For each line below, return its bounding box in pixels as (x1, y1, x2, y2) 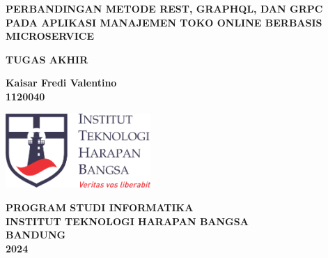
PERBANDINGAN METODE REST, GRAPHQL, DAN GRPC (6, 1, 323, 15)
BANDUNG (6, 227, 66, 242)
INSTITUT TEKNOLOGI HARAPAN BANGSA (6, 213, 249, 228)
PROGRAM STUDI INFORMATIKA (6, 199, 194, 214)
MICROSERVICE (6, 29, 95, 43)
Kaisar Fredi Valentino (6, 75, 117, 90)
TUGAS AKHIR (6, 52, 88, 66)
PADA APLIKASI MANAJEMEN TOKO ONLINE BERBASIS (6, 15, 322, 29)
